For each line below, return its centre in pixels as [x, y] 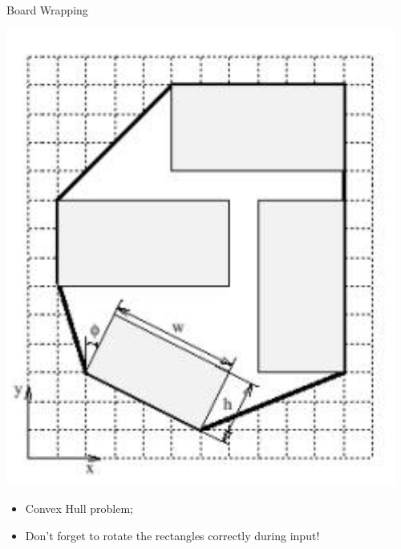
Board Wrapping [47, 10]
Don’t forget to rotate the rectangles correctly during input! [172, 535]
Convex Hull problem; [79, 508]
